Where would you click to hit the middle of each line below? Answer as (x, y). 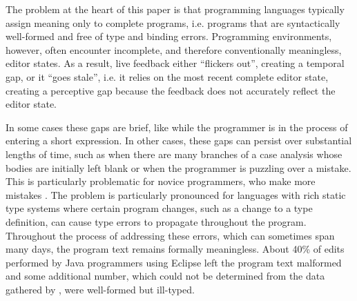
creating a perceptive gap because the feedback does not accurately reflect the (171, 90)
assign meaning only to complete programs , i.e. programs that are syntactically (173, 22)
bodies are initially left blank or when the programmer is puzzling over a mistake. (178, 167)
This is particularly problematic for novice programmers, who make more (161, 181)
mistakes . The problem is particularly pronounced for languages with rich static (176, 194)
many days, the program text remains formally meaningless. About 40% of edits (175, 249)
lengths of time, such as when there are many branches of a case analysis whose (174, 154)
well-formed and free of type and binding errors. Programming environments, (169, 36)
